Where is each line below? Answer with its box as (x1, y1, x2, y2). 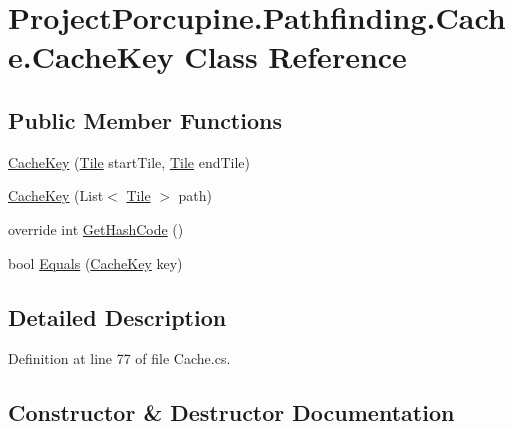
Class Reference (184, 36, 407, 77)
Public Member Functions (8, 104, 282, 135)
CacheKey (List (8, 185, 104, 206)
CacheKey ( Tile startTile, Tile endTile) (8, 151, 250, 172)
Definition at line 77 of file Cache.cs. (8, 348, 231, 369)
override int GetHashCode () (8, 218, 184, 239)
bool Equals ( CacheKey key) (8, 252, 183, 273)
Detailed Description (8, 301, 227, 332)
